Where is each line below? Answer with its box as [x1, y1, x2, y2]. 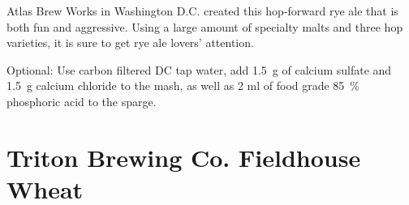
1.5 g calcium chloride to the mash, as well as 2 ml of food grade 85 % [6, 77, 360, 94]
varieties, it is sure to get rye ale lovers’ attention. [6, 34, 254, 51]
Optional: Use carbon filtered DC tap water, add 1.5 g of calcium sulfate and [6, 61, 392, 78]
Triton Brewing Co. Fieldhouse [6, 140, 361, 173]
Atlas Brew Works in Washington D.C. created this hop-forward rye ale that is [6, 2, 398, 19]
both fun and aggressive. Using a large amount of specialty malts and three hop [6, 18, 403, 35]
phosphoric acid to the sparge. [6, 92, 157, 109]
